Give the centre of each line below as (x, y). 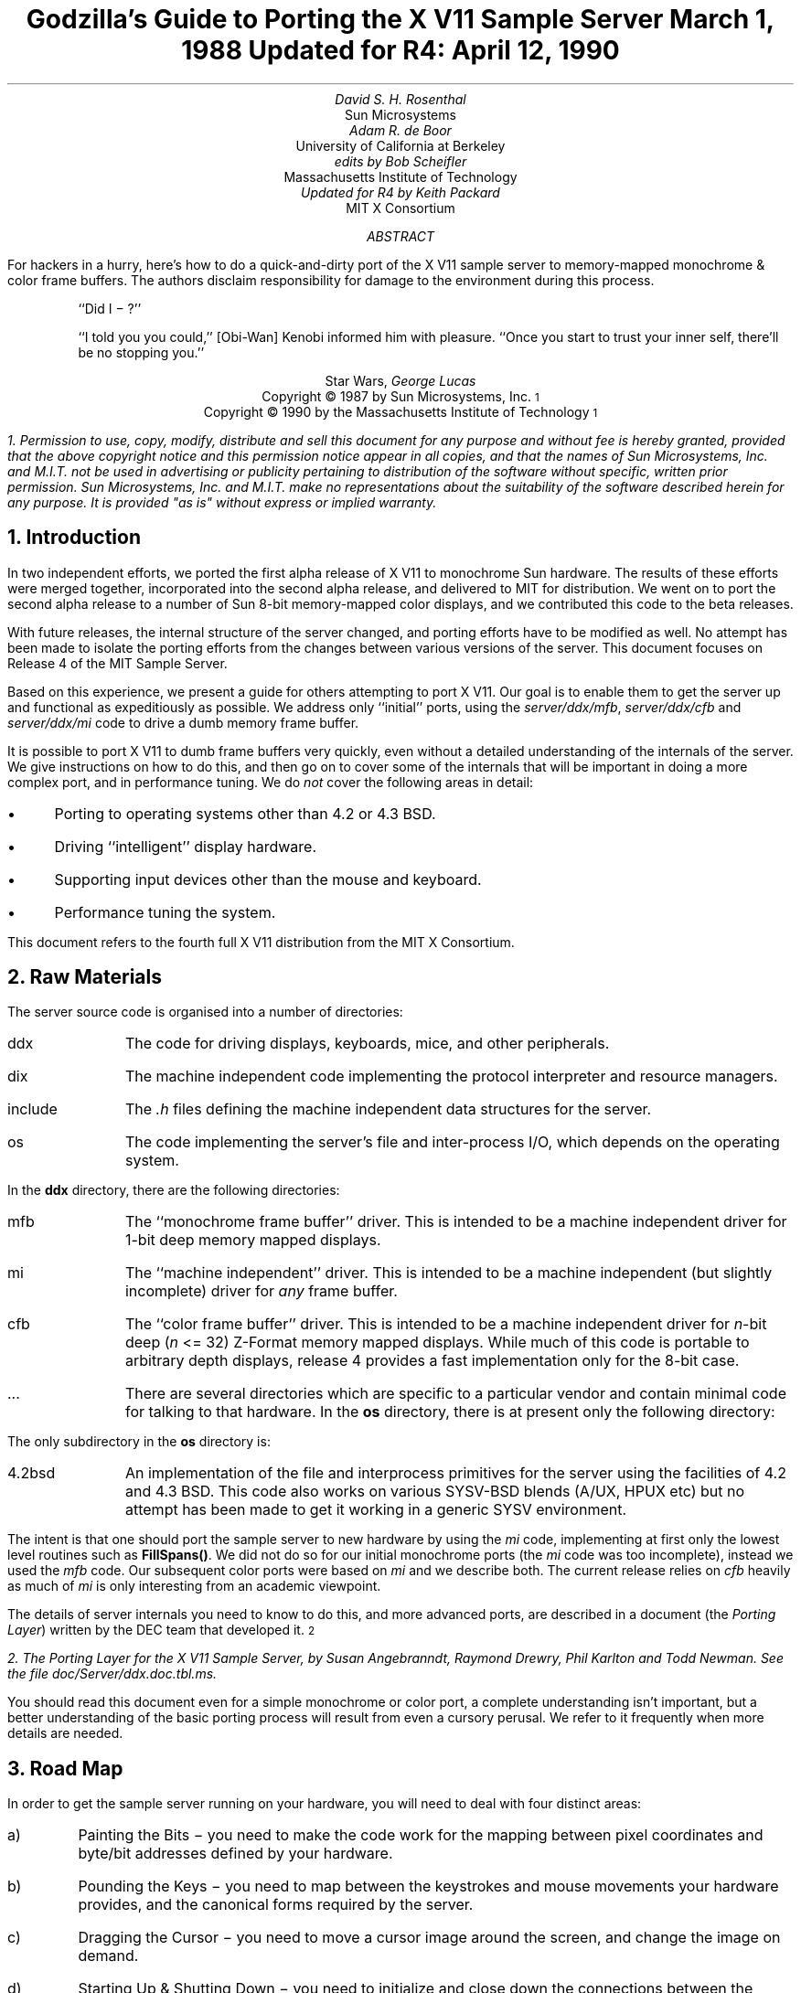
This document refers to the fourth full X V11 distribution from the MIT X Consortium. (261, 942)
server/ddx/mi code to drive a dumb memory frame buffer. (183, 722)
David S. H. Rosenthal (400, 99)
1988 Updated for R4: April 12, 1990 (400, 50)
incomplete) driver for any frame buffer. (261, 1291)
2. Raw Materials (85, 977)
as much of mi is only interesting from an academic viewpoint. (194, 1586)
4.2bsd (32, 1473)
